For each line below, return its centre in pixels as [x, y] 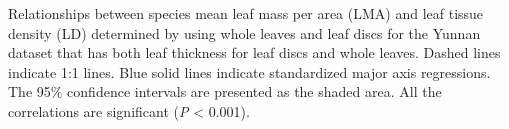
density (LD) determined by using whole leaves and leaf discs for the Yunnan [244, 32]
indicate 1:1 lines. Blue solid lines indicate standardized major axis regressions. [249, 71]
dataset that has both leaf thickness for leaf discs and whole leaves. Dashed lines [254, 52]
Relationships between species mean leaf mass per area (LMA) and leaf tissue [246, 13]
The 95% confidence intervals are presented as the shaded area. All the [225, 91]
